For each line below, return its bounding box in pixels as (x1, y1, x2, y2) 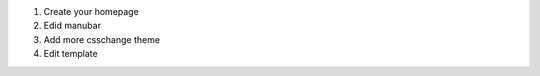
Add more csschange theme (43, 33, 160, 45)
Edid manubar (43, 20, 102, 32)
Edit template (43, 48, 99, 60)
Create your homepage (43, 6, 139, 17)
